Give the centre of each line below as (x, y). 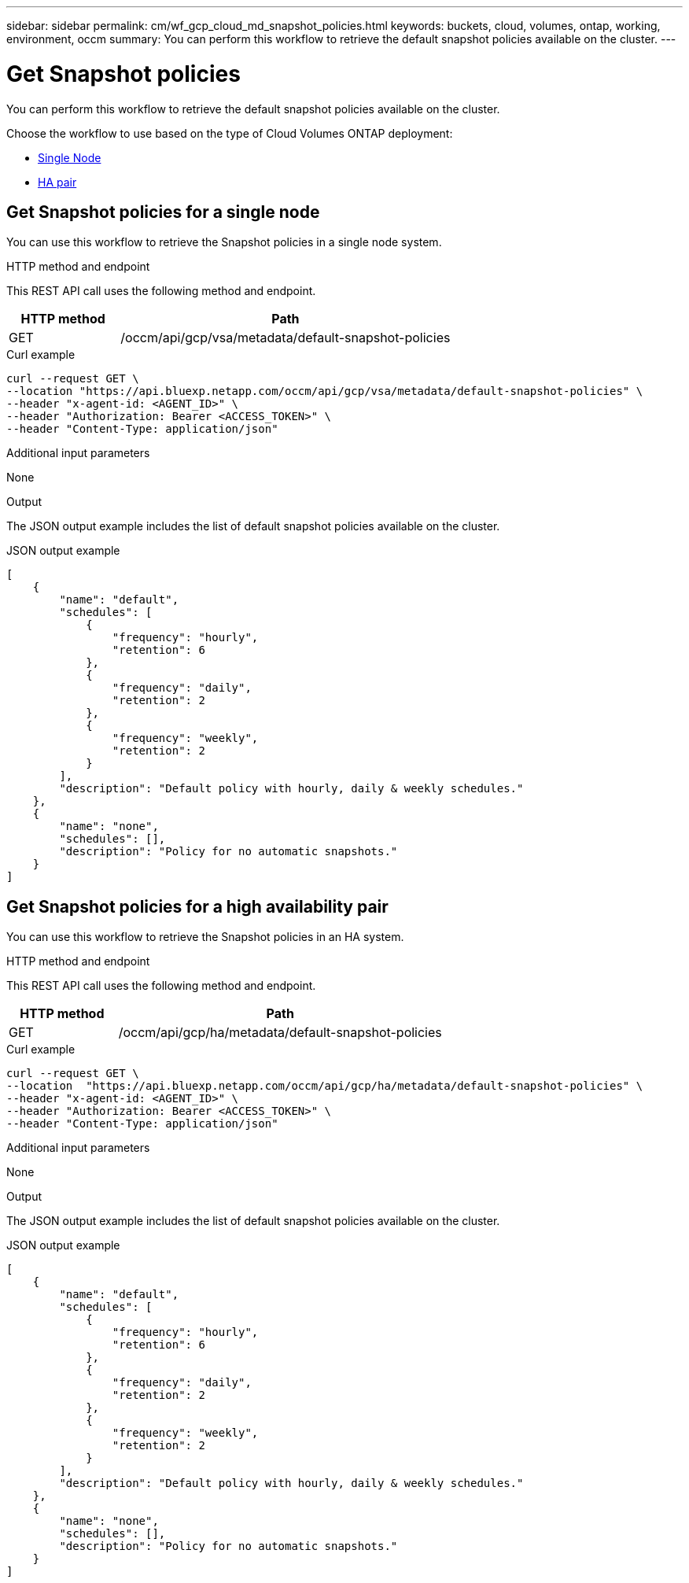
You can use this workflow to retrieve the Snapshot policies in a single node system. (224, 242)
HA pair (57, 182)
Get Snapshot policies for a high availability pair (197, 906)
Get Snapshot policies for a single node (163, 212)
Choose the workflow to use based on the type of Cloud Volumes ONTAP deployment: (230, 133)
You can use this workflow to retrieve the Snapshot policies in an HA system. (205, 937)
